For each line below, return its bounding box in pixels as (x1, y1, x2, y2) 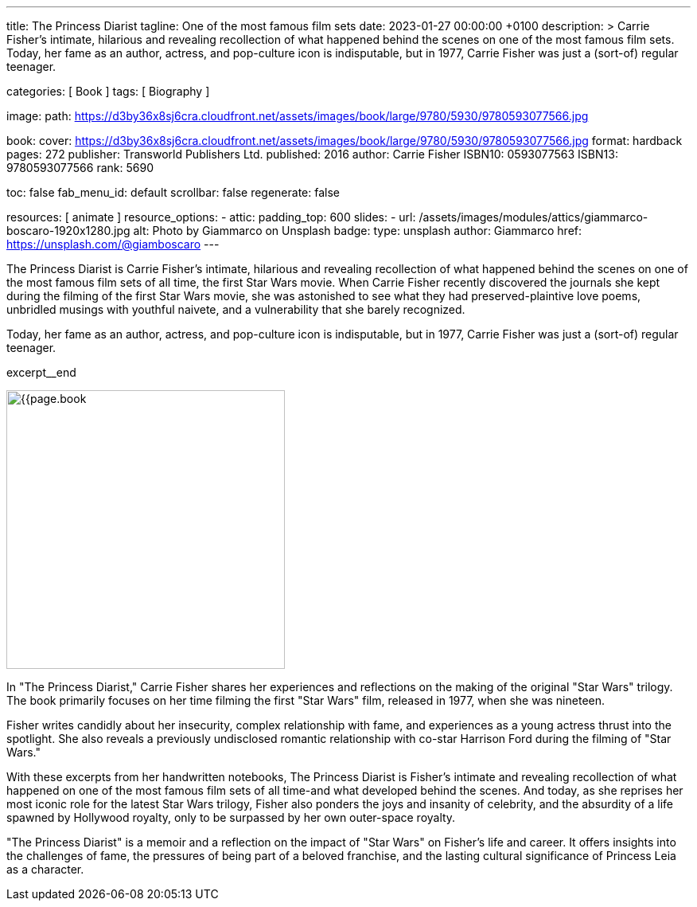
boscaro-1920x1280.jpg (6, 224, 130, 237)
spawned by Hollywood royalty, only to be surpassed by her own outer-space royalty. (6, 811, 456, 824)
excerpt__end (6, 366, 76, 379)
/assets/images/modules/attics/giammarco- (419, 210, 648, 224)
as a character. (6, 862, 84, 876)
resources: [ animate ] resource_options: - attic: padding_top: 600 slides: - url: (6, 210, 416, 224)
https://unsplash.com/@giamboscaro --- (6, 237, 220, 251)
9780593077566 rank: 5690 (6, 161, 154, 174)
